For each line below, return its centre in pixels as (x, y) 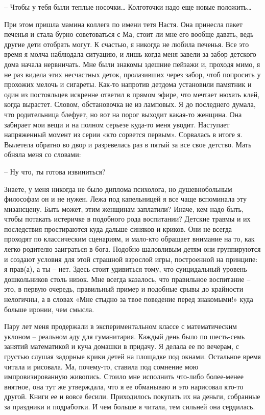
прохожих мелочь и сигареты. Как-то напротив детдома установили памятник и (128, 84)
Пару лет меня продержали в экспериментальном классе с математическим (121, 326)
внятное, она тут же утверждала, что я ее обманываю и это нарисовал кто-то (124, 386)
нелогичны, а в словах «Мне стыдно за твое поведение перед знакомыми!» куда (129, 299)
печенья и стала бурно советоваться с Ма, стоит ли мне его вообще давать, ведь (129, 34)
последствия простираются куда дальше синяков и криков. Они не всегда (118, 228)
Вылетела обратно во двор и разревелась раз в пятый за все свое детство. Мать (128, 144)
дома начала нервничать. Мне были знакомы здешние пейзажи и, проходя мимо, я (132, 64)
